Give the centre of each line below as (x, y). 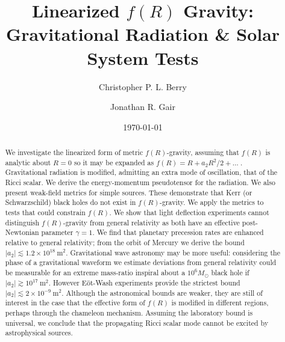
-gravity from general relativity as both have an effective (151, 222)
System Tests (143, 57)
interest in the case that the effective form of (75, 303)
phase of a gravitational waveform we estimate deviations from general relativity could (141, 262)
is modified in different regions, (220, 303)
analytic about (28, 162)
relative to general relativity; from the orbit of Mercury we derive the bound (125, 242)
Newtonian (22, 232)
